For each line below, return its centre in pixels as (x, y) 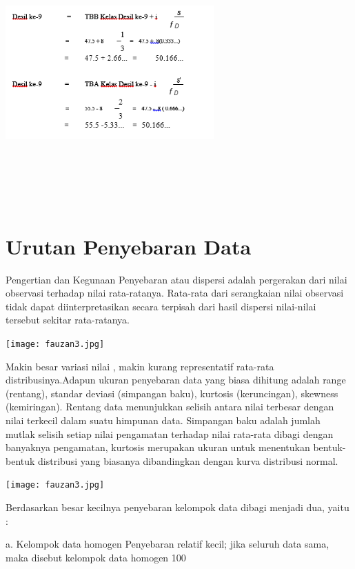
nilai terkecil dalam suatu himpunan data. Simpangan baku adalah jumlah (163, 420)
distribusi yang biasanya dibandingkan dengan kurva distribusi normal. (188, 460)
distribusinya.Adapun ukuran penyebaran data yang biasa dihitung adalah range (176, 380)
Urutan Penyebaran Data (129, 246)
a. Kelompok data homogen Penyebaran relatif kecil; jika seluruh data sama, (168, 544)
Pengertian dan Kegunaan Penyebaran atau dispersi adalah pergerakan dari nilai (176, 279)
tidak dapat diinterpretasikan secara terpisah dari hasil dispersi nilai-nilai (161, 306)
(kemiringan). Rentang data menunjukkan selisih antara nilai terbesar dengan (170, 407)
